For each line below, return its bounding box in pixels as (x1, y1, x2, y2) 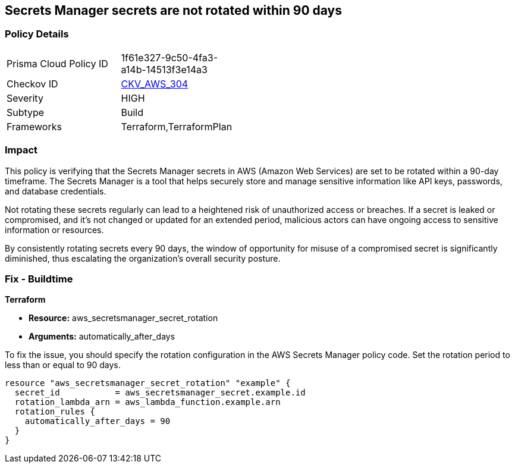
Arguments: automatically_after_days (29, 331, 175, 342)
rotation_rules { (14, 407, 95, 417)
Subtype (7, 106, 45, 118)
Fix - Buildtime (5, 272, 73, 285)
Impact (5, 144, 38, 156)
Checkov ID (7, 77, 58, 90)
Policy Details (5, 28, 69, 40)
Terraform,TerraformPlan (121, 120, 233, 133)
